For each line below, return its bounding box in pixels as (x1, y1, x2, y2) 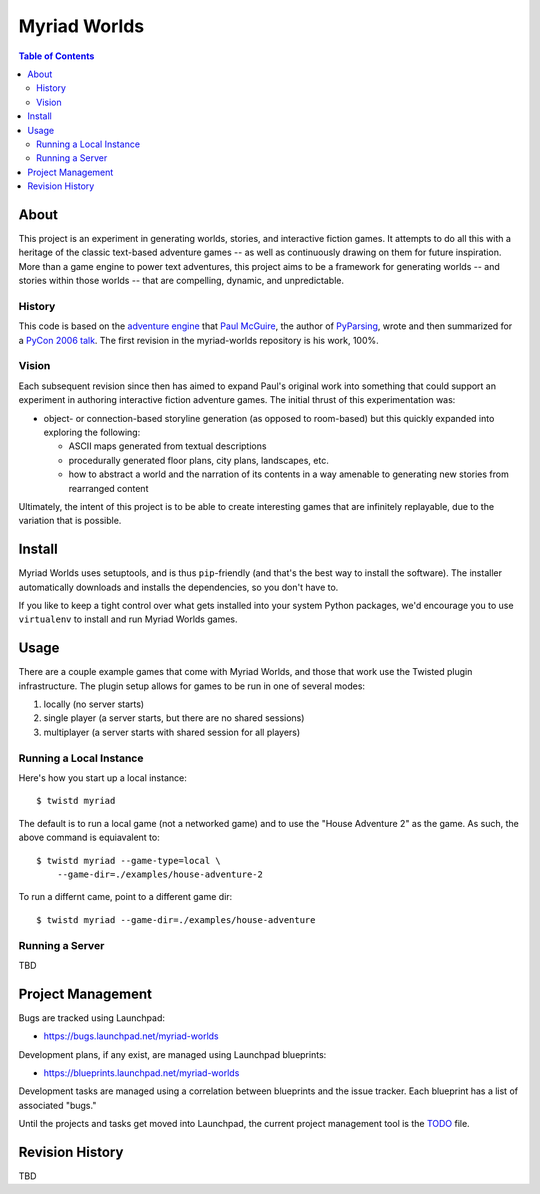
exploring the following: (43, 426, 141, 438)
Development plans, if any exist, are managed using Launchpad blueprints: (18, 1048, 327, 1060)
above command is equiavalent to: (18, 831, 160, 844)
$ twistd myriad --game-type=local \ (36, 855, 222, 866)
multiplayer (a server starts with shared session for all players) (43, 726, 301, 738)
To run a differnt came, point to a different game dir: (18, 891, 233, 903)
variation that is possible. (18, 515, 122, 527)
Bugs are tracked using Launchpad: (18, 1011, 165, 1024)
